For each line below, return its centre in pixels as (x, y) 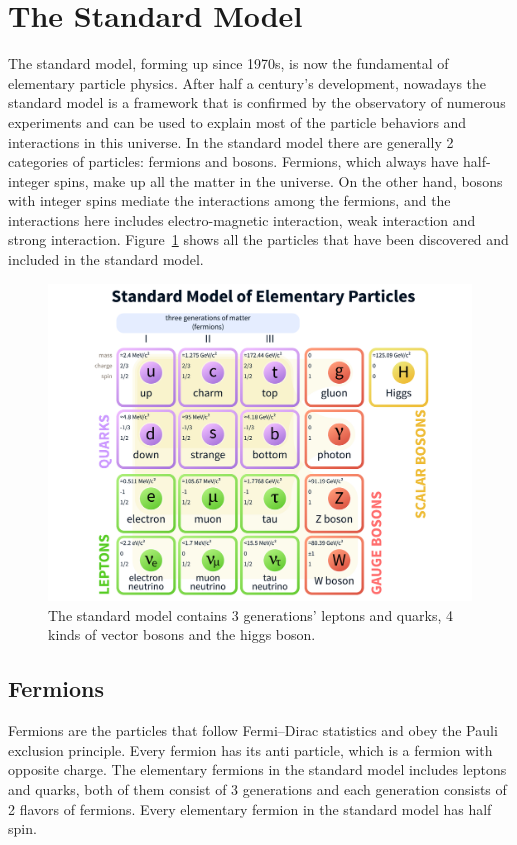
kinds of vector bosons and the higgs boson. (182, 634)
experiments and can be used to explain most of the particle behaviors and (237, 121)
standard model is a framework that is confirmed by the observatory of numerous (257, 102)
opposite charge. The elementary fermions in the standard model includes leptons (257, 769)
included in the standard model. (106, 259)
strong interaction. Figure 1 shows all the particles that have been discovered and (258, 239)
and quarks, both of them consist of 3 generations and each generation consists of (257, 789)
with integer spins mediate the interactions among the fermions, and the (229, 200)
